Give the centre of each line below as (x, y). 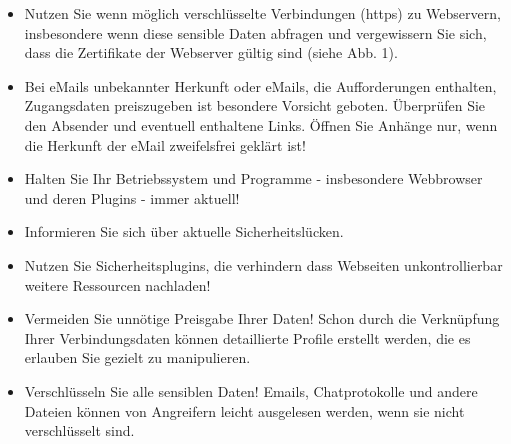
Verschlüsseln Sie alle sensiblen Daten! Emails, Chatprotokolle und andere (251, 390)
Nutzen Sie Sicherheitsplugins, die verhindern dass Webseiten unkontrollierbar (263, 264)
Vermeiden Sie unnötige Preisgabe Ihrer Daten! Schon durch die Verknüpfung (262, 318)
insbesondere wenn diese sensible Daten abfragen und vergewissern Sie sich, (255, 32)
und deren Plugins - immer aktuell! (132, 197)
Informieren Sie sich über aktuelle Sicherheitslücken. (184, 231)
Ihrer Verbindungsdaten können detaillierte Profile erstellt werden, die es (247, 337)
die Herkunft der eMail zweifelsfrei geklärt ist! (165, 144)
